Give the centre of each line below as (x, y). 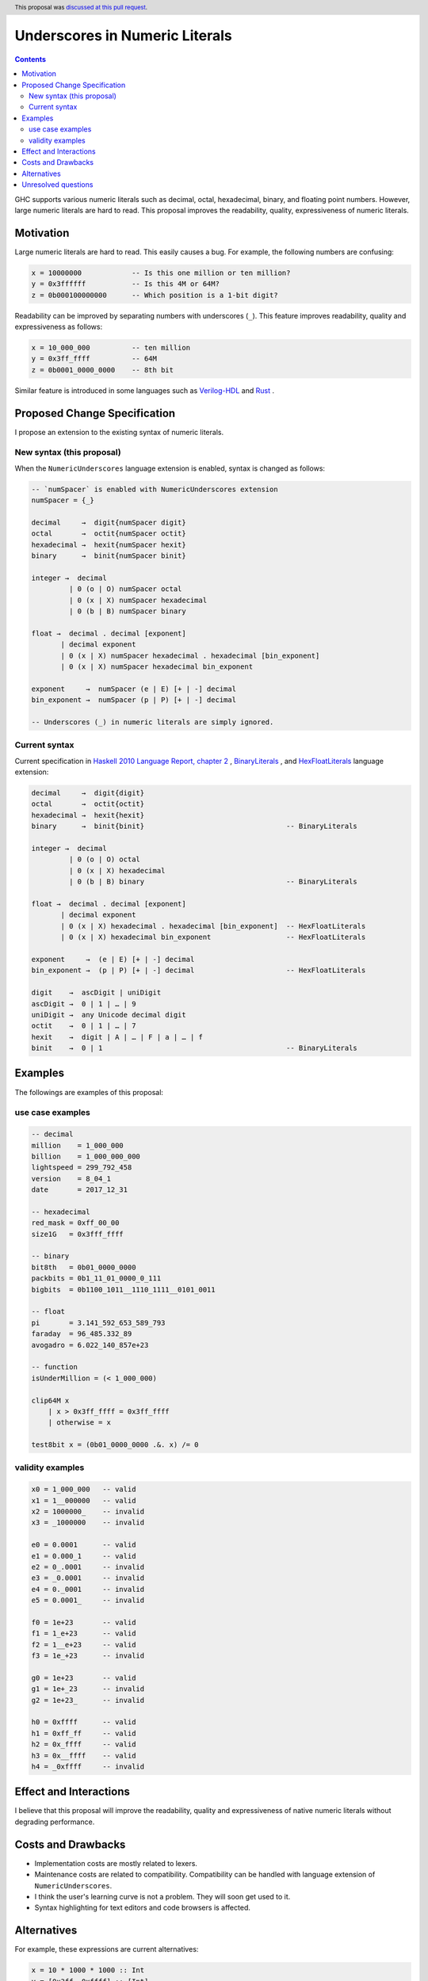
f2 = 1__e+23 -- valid (84, 1645)
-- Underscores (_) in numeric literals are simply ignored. (153, 722)
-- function (55, 1367)
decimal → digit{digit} (88, 793)
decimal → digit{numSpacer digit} (109, 522)
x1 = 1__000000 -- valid (84, 1500)
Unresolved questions (57, 185)
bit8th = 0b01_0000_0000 (84, 1267)
